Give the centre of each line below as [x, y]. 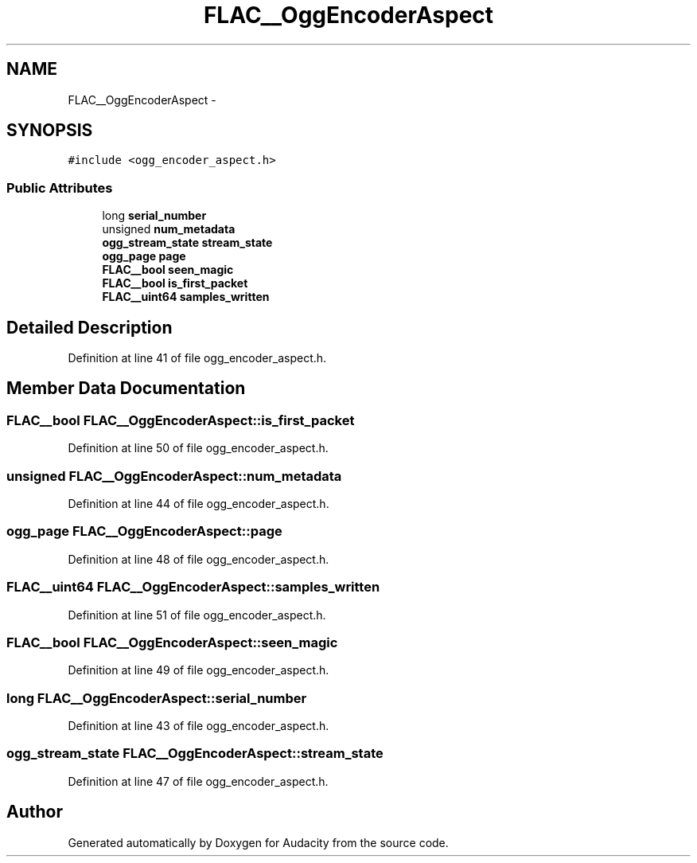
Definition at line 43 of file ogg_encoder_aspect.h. [199, 726]
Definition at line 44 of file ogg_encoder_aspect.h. [199, 504]
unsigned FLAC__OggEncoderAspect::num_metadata [174, 476]
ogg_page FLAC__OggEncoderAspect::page [144, 531]
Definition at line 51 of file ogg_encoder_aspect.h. [197, 615]
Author [35, 812]
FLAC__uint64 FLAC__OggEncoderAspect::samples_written [193, 587]
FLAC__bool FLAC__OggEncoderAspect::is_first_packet [181, 420]
